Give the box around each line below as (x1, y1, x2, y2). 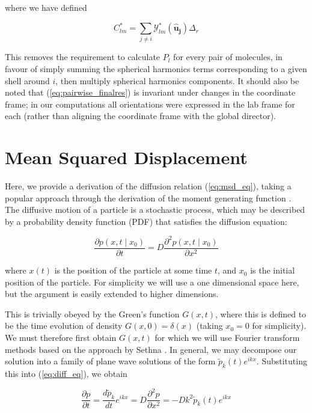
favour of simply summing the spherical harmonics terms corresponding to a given (5, 63, 307, 75)
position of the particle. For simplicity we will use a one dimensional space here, (5, 275, 299, 288)
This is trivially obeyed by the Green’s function (5, 307, 180, 320)
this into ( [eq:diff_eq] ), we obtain (5, 367, 127, 379)
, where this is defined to (215, 307, 307, 320)
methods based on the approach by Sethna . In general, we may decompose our (5, 343, 297, 355)
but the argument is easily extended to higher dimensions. (5, 287, 219, 300)
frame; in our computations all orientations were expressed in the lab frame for (5, 97, 295, 110)
